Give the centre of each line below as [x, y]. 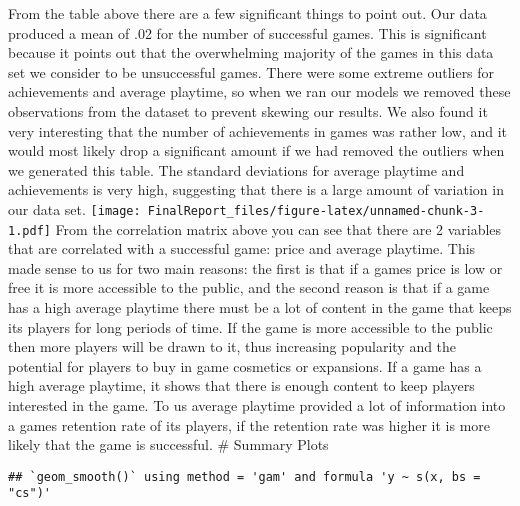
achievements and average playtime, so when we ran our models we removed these [259, 91]
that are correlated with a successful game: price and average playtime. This [242, 248]
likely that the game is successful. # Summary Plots [168, 444]
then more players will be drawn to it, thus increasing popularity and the [232, 346]
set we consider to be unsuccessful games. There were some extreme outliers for [251, 71]
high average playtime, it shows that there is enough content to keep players [241, 385]
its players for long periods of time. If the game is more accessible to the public [250, 326]
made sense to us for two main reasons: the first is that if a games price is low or [255, 267]
